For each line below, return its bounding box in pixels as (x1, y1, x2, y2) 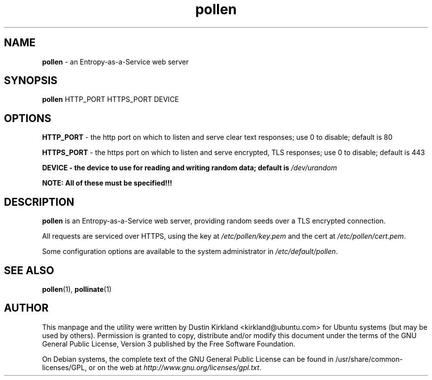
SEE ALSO (4, 264, 54, 277)
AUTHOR (4, 302, 49, 315)
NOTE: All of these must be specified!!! (42, 179, 172, 188)
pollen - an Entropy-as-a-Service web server (42, 57, 189, 66)
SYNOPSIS (4, 74, 58, 87)
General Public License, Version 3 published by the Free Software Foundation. (42, 339, 295, 348)
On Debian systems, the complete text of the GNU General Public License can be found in (42, 354, 334, 363)
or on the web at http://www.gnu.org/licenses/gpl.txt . (88, 363, 261, 372)
